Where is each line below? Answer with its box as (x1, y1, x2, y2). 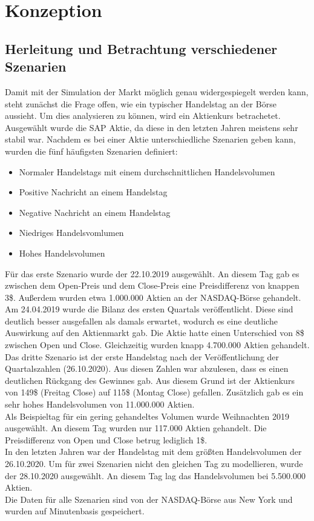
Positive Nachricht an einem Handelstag (19, 186, 168, 198)
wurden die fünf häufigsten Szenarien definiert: (5, 144, 178, 157)
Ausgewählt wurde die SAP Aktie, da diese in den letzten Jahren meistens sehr (5, 121, 298, 133)
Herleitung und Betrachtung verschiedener (5, 39, 278, 58)
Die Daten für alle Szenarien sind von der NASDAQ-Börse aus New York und (5, 492, 293, 505)
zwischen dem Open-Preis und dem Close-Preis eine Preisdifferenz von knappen (5, 279, 299, 292)
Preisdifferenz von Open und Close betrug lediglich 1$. (5, 433, 208, 446)
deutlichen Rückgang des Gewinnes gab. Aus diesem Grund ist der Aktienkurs (5, 374, 295, 386)
